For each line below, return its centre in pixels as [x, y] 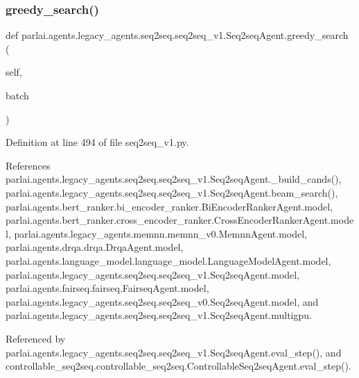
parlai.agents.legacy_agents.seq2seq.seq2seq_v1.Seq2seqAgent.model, [153, 274]
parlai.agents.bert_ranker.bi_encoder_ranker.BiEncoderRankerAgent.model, [169, 206]
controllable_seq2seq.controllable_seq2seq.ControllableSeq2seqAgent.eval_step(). [178, 366]
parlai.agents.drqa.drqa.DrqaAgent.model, [95, 247]
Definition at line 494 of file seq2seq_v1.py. [97, 142]
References [28, 165]
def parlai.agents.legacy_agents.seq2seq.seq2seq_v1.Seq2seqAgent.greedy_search [177, 35]
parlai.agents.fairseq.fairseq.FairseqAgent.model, [107, 288]
